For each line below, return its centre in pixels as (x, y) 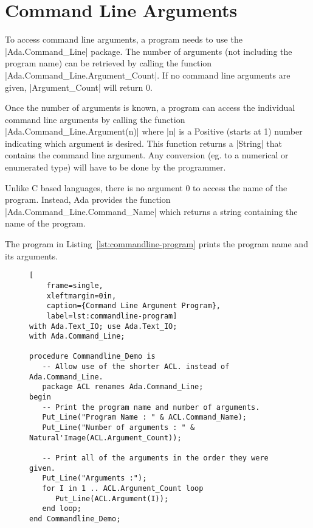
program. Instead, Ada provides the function (88, 199)
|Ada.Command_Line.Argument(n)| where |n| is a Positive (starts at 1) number (154, 131)
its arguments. (31, 255)
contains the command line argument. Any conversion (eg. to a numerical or (147, 155)
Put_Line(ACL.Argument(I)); (112, 498)
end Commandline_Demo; (75, 519)
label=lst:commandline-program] (112, 316)
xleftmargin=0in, (81, 296)
